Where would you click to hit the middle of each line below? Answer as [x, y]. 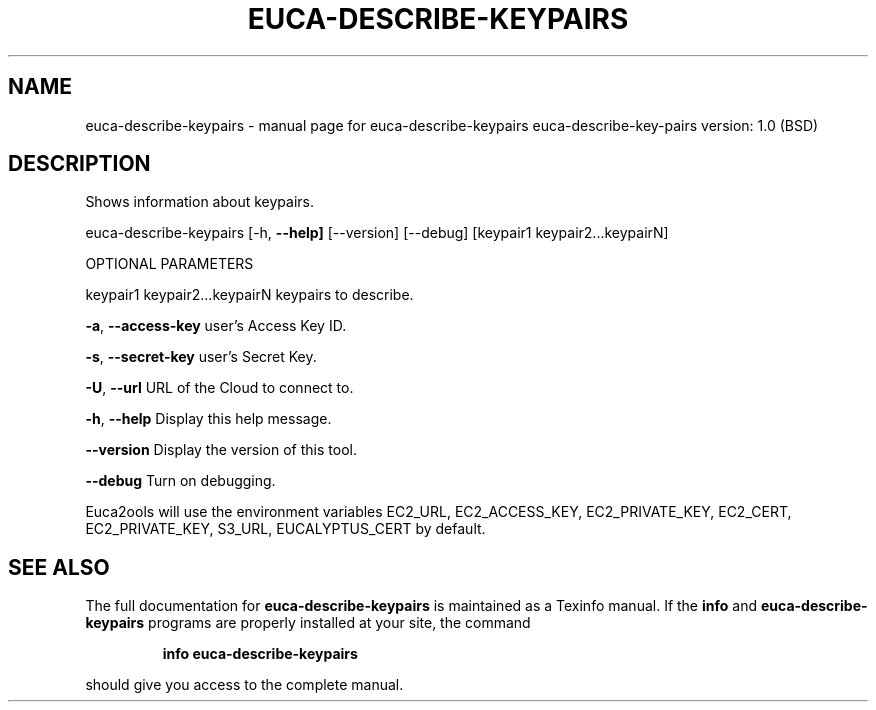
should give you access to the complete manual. [244, 685]
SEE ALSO [59, 567]
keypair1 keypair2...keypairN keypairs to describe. [249, 295]
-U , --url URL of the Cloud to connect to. [219, 388]
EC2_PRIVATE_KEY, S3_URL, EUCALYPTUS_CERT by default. [285, 529]
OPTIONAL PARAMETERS [169, 264]
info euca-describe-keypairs [260, 654]
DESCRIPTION [79, 164]
